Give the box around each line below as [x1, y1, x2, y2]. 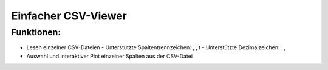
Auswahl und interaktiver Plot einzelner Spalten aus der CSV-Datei [26, 52, 193, 60]
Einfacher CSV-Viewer [11, 9, 127, 23]
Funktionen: [11, 27, 61, 38]
